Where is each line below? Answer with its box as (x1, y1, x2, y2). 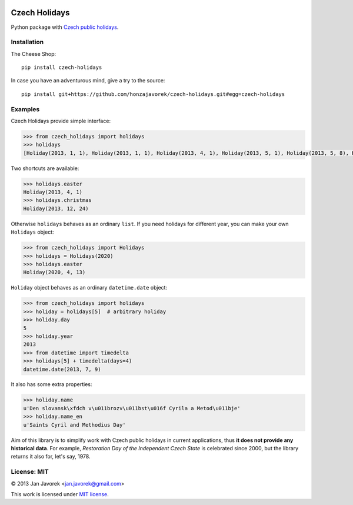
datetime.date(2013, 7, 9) (23, 366, 101, 373)
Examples (11, 105, 40, 113)
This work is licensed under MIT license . (11, 490, 109, 497)
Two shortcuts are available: (11, 165, 79, 172)
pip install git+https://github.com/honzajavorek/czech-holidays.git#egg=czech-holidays (21, 91, 285, 97)
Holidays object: (11, 228, 54, 235)
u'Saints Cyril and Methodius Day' (23, 421, 126, 428)
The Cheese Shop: (11, 50, 56, 57)
